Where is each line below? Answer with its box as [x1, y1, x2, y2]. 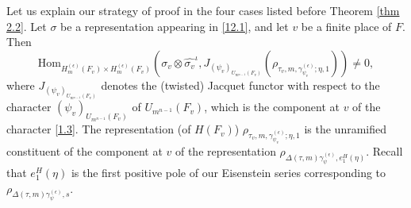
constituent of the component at [6, 143, 163, 160]
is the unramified [304, 121, 386, 137]
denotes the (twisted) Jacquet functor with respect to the [101, 76, 380, 93]
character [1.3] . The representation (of [6, 121, 191, 137]
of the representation [175, 143, 276, 160]
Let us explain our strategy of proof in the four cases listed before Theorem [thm [6, 2, 400, 18]
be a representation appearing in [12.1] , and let [60, 17, 289, 34]
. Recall [366, 143, 403, 160]
